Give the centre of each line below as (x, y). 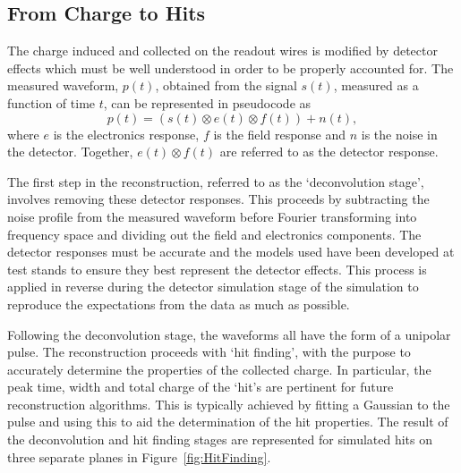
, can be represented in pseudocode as (207, 102)
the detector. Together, (70, 152)
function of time (51, 102)
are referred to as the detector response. (329, 152)
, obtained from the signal (226, 85)
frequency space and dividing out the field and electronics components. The (214, 234)
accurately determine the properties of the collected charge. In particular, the (219, 369)
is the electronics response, (126, 134)
